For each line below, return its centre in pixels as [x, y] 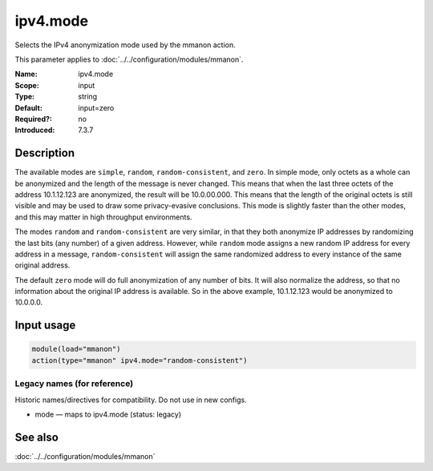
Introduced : [35, 130]
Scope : [27, 85]
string [88, 97]
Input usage [45, 326]
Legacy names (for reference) [74, 384]
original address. [42, 265]
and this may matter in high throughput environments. [103, 217]
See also [37, 437]
